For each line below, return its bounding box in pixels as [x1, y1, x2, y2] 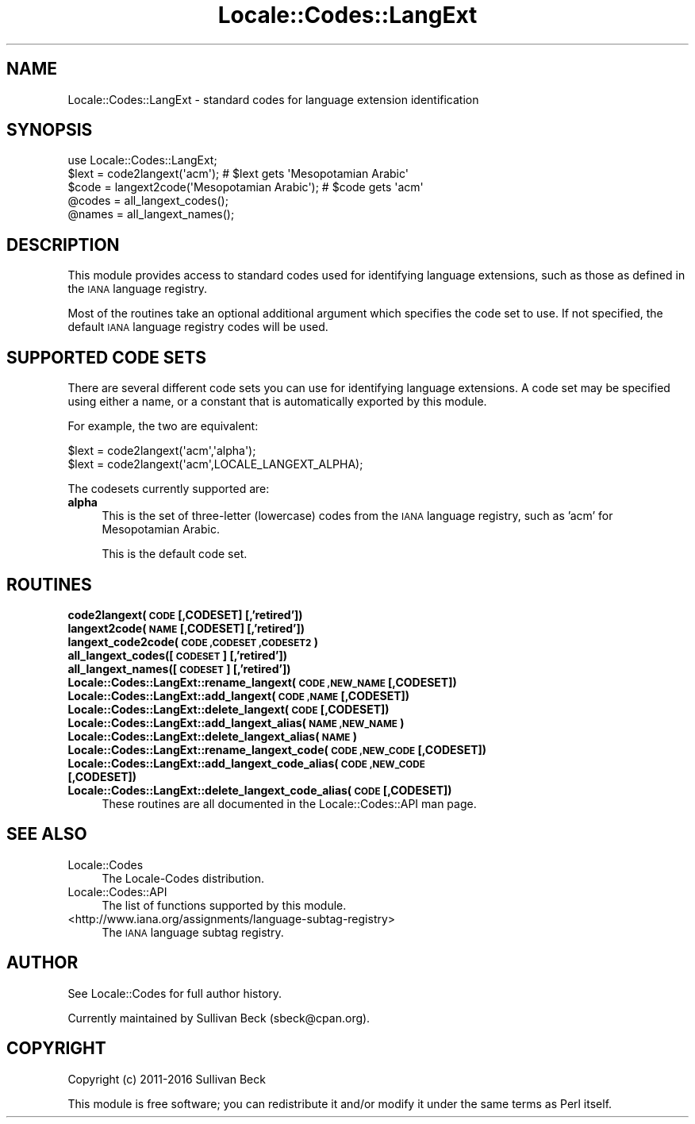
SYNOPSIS [6, 120, 93, 140]
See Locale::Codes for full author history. [67, 986, 282, 1000]
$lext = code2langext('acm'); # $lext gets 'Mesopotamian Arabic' [67, 167, 409, 181]
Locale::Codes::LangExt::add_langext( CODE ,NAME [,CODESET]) [67, 688, 410, 702]
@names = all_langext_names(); [67, 207, 235, 221]
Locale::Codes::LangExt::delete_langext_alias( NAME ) [67, 729, 357, 743]
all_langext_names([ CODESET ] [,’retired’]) [67, 661, 291, 676]
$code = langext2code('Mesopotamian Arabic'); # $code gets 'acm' [67, 180, 424, 194]
